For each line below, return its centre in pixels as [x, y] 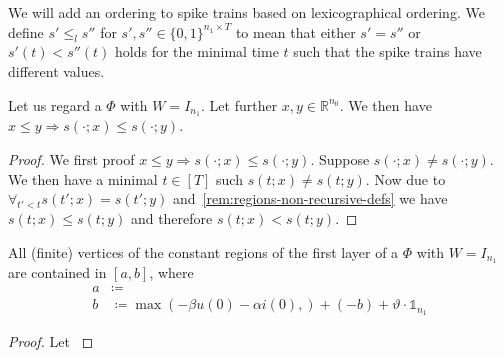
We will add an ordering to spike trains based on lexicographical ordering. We [246, 12]
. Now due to [405, 178]
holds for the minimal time [197, 51]
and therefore [171, 218]
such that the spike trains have [387, 51]
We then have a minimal [83, 178]
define [26, 31]
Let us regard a [55, 104]
